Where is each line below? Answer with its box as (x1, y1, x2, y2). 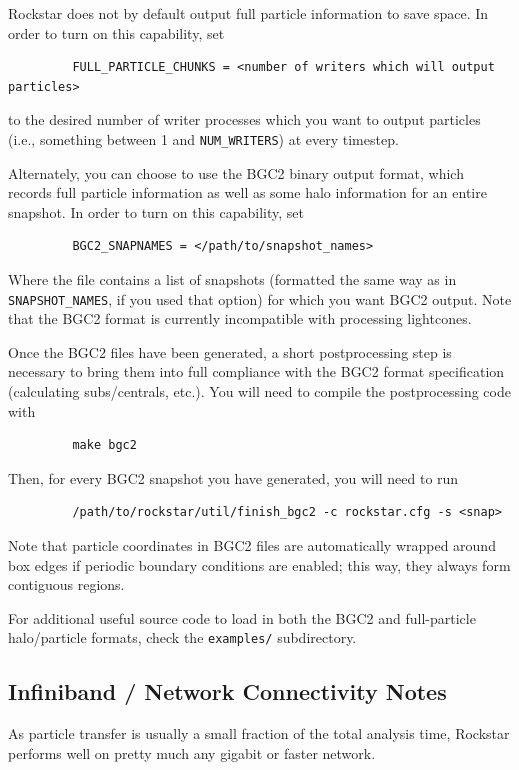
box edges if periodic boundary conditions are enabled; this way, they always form (8, 554, 511, 575)
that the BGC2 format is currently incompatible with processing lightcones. (8, 308, 472, 329)
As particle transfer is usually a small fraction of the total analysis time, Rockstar (8, 723, 510, 744)
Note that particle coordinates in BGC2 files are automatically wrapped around (8, 535, 496, 555)
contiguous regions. (8, 574, 125, 595)
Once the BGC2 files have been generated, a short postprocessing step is (8, 341, 452, 362)
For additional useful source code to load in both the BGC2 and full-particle (8, 607, 476, 628)
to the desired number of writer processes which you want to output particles (8, 109, 481, 130)
